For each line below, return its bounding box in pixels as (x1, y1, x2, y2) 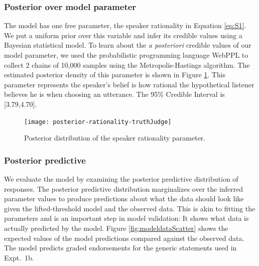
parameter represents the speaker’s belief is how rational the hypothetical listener (4, 79, 254, 89)
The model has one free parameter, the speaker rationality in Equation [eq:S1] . (4, 20, 246, 31)
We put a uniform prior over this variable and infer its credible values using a (4, 30, 242, 40)
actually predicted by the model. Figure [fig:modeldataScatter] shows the (4, 223, 228, 233)
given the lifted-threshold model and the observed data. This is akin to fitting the (4, 203, 255, 213)
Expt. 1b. (4, 252, 34, 262)
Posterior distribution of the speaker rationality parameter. (24, 132, 206, 143)
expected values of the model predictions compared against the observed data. (4, 232, 244, 243)
